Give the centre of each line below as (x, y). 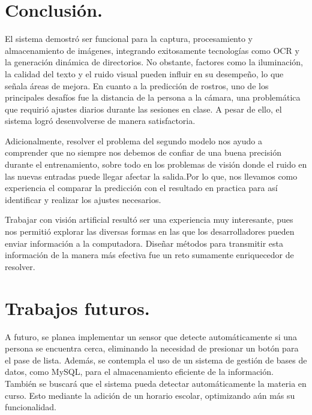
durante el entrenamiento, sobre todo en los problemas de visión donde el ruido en (156, 164)
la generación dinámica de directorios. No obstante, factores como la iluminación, (154, 62)
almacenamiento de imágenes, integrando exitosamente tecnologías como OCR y (152, 50)
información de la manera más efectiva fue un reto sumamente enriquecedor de (149, 255)
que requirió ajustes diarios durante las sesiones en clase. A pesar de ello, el (143, 109)
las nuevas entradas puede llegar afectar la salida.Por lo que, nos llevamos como (151, 176)
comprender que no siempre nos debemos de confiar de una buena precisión (143, 152)
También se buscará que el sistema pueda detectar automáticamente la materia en (156, 383)
